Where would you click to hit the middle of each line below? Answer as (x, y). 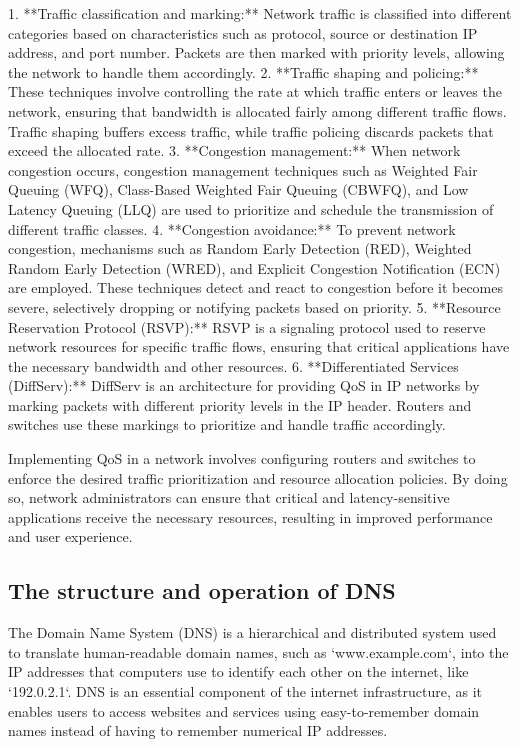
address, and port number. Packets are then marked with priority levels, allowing (256, 52)
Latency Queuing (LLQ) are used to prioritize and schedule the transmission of (251, 208)
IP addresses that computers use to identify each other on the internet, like (238, 671)
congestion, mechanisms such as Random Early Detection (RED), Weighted (240, 248)
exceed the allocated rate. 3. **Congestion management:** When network (234, 150)
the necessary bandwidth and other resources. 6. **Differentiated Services (233, 365)
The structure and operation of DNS (202, 590)
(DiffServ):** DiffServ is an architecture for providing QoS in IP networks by (244, 385)
